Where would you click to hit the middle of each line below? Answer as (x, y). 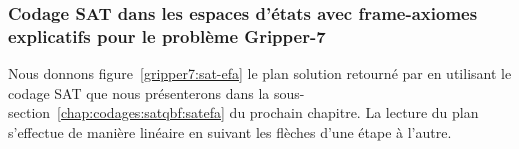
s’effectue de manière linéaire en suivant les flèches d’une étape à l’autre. (230, 131)
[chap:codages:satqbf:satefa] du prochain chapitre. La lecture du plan (268, 112)
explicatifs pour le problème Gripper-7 (167, 35)
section (29, 112)
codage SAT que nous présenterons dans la (139, 92)
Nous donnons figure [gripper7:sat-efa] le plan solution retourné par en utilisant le (260, 73)
